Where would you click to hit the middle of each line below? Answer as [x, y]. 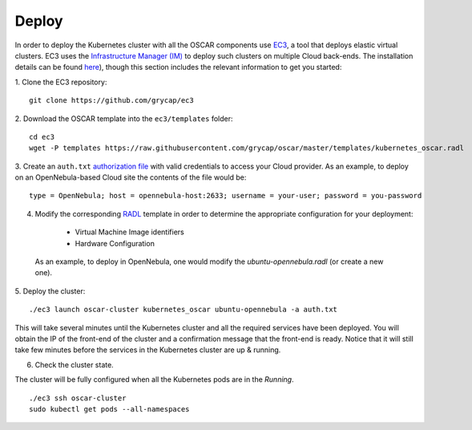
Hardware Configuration [115, 243]
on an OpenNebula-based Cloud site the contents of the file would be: [131, 177]
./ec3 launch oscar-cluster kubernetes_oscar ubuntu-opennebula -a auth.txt [184, 310]
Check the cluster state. [74, 364]
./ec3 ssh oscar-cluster [78, 398]
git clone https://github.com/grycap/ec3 [111, 101]
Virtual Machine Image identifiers [129, 232]
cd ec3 [42, 137]
